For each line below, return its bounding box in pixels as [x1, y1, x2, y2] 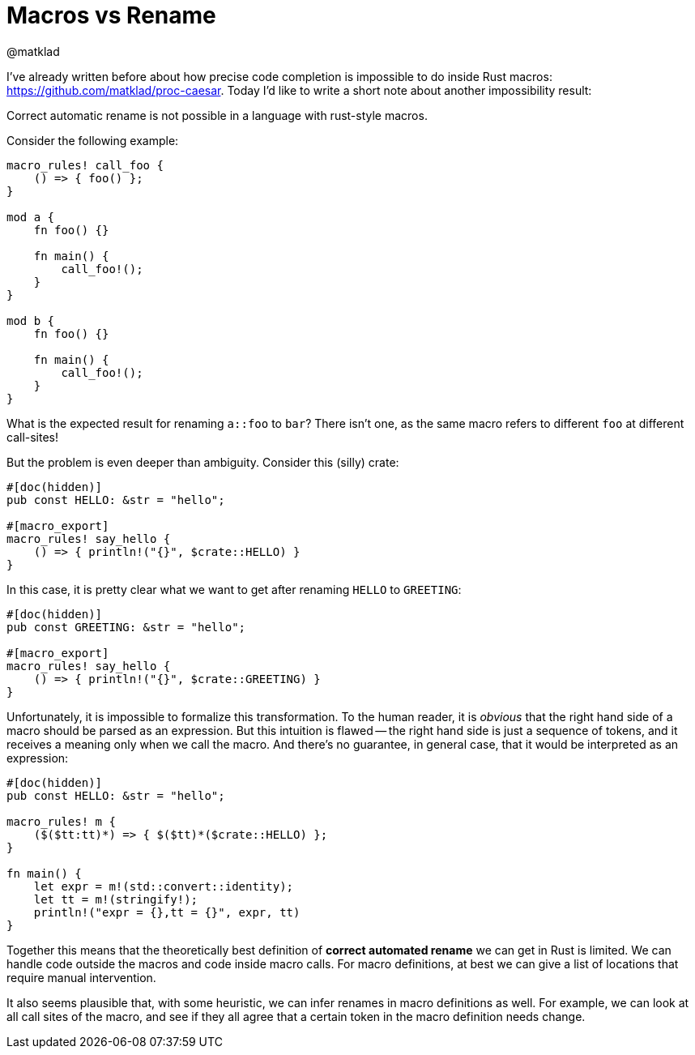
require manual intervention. [6, 970, 156, 985]
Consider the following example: [6, 133, 179, 147]
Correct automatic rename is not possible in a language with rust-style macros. [6, 108, 428, 122]
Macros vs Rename [6, 2, 216, 29]
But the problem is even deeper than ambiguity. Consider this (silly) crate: [6, 455, 399, 469]
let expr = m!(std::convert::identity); [33, 879, 294, 893]
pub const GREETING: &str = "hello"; [6, 620, 246, 634]
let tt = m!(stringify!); [33, 892, 198, 906]
